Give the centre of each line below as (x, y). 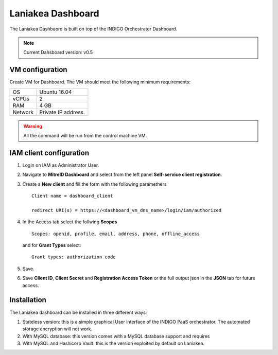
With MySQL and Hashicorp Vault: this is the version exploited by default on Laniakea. (114, 343)
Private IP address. (62, 112)
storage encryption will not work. (57, 329)
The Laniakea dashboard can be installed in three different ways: (78, 312)
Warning (33, 126)
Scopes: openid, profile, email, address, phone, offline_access (116, 234)
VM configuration (38, 70)
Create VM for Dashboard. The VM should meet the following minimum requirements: (100, 82)
